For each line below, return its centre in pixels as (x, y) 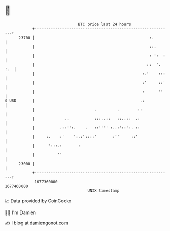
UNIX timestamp (103, 191)
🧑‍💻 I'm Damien (20, 212)
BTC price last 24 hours (104, 24)
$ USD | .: (75, 101)
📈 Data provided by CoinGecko (38, 201)
